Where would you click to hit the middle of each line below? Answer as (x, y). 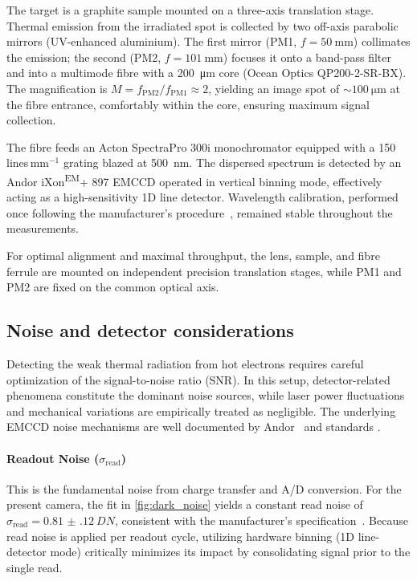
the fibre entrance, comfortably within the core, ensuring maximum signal (188, 104)
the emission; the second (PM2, (84, 57)
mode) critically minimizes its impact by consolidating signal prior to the (230, 552)
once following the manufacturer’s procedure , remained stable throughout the (200, 212)
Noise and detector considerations (150, 330)
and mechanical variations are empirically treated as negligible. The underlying (201, 410)
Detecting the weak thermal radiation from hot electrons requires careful (185, 363)
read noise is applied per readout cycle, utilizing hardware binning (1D (181, 536)
